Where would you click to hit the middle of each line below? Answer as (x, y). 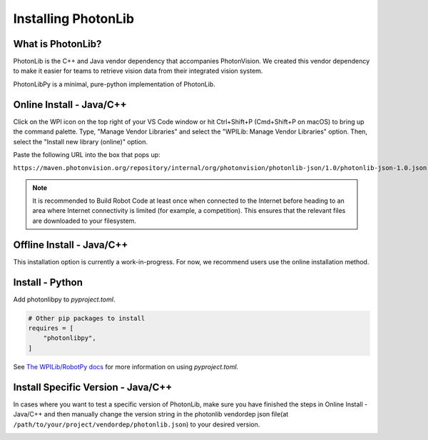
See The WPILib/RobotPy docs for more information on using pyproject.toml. (126, 366)
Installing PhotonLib (74, 19)
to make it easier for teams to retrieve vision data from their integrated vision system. (138, 71)
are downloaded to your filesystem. (85, 221)
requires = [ (51, 328)
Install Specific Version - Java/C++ (93, 387)
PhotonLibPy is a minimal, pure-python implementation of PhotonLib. (114, 84)
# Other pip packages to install (87, 318)
